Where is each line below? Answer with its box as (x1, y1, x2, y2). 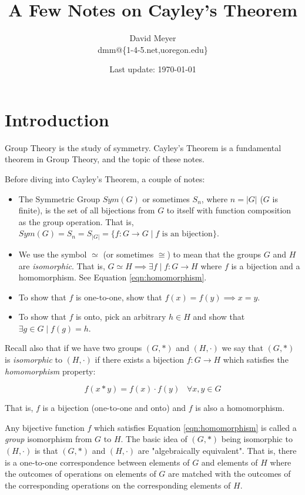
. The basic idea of (120, 433, 187, 445)
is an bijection (162, 230, 213, 239)
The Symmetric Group (18, 192, 100, 205)
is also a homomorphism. (195, 402, 285, 414)
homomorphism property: (5, 364, 96, 377)
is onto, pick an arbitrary (75, 310, 166, 323)
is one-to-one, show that (75, 290, 162, 303)
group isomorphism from (5, 433, 92, 445)
